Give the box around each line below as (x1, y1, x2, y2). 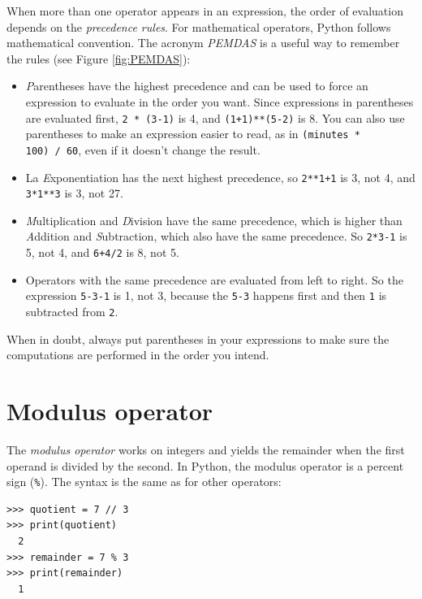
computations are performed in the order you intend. (6, 346, 269, 363)
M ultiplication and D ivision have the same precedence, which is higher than (25, 211, 403, 228)
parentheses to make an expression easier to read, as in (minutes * (25, 125, 360, 142)
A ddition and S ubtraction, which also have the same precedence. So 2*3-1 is (25, 228, 407, 245)
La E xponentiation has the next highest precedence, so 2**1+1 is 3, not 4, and (25, 168, 416, 185)
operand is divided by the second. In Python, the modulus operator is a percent (6, 457, 404, 474)
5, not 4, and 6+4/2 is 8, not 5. (25, 244, 179, 261)
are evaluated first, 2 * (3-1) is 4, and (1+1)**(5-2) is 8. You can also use (25, 109, 405, 126)
